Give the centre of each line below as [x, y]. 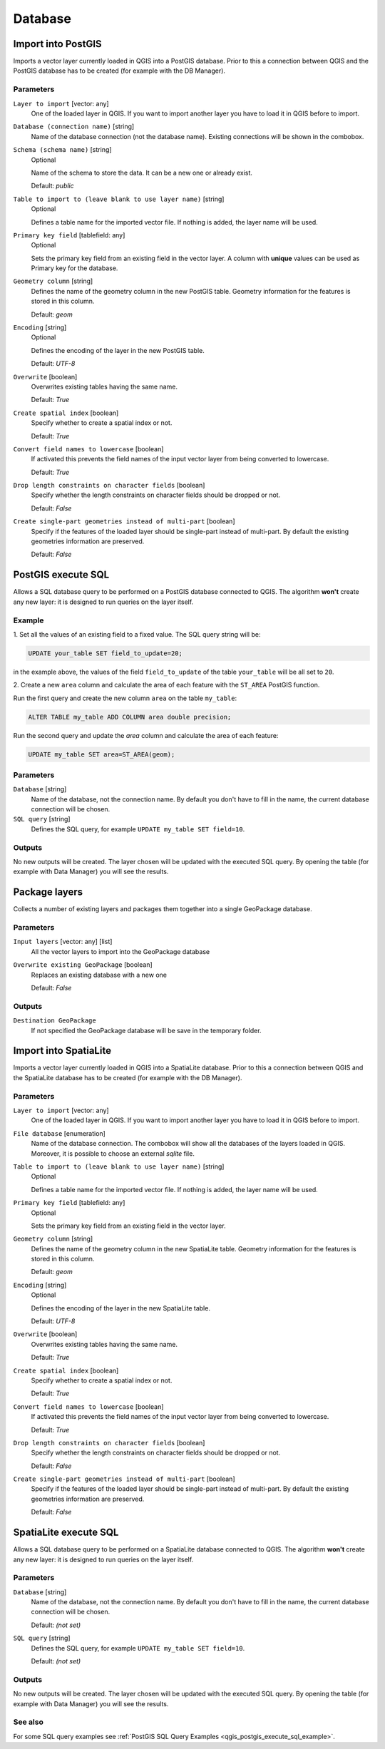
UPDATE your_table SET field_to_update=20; [106, 653]
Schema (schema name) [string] [62, 150]
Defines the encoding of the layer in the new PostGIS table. [118, 350]
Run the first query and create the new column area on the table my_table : [125, 698]
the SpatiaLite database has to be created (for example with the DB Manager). [128, 1077]
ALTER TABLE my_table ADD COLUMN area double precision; [130, 717]
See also [29, 1722]
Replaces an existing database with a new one [99, 975]
